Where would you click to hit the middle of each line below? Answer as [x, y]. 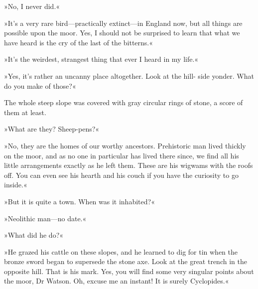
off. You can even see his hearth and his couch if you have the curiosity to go [121, 175]
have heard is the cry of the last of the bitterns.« [79, 42]
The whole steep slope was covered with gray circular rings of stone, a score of [124, 102]
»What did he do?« [34, 235]
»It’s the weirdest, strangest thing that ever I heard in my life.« [101, 59]
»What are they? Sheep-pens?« [52, 129]
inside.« [16, 185]
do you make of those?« [40, 85]
